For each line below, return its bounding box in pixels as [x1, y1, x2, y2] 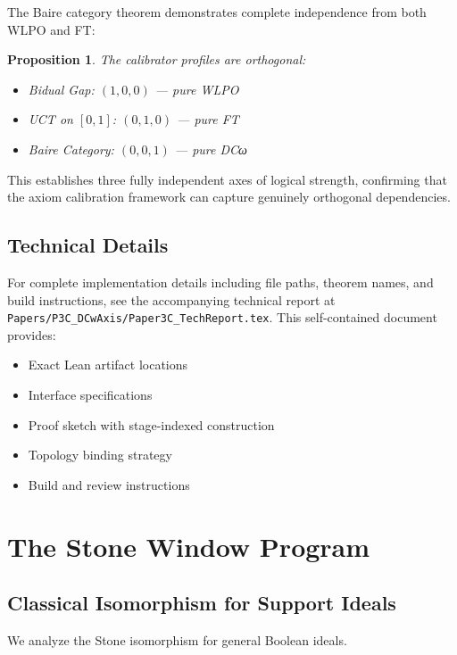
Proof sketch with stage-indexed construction [28, 415, 275, 434]
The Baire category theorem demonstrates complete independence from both [7, 3, 427, 21]
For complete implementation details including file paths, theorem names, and [7, 272, 434, 291]
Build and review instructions [28, 475, 190, 493]
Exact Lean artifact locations [28, 355, 188, 374]
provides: [7, 325, 56, 344]
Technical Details [7, 231, 169, 259]
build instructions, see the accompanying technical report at [7, 290, 336, 309]
